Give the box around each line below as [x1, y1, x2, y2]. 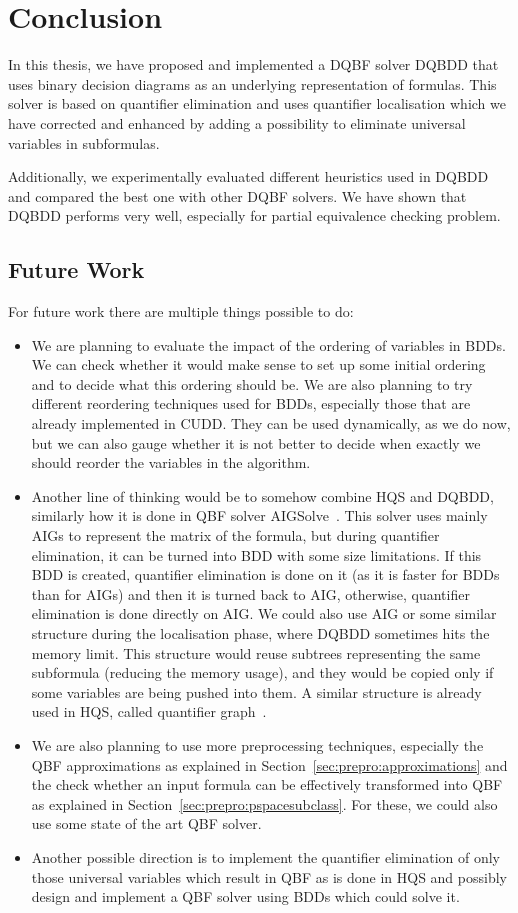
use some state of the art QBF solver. [31, 813, 262, 834]
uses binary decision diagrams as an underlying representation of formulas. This [8, 73, 497, 94]
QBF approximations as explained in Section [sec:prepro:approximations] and [31, 754, 508, 775]
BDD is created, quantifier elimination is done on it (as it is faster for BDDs [31, 564, 500, 585]
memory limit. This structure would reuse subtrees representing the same [31, 642, 481, 663]
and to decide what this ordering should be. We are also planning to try [31, 373, 473, 394]
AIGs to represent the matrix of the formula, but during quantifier [31, 525, 440, 546]
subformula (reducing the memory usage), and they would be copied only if [31, 662, 494, 683]
